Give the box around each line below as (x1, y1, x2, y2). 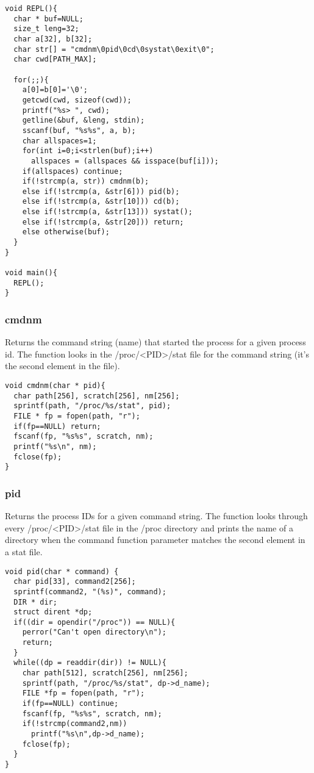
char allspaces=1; (22, 136, 97, 145)
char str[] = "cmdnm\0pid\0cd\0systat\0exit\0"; (13, 45, 215, 54)
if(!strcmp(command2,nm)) (22, 719, 127, 728)
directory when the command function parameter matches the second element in (5, 533, 305, 546)
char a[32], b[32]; (13, 34, 93, 43)
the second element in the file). (5, 359, 120, 372)
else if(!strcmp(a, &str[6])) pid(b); (22, 187, 180, 196)
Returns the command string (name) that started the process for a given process (5, 336, 306, 348)
